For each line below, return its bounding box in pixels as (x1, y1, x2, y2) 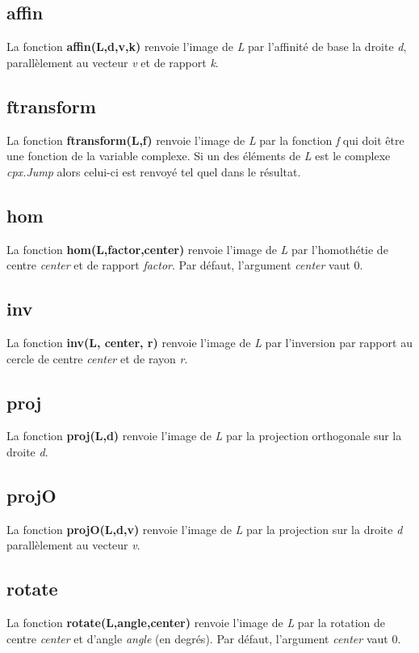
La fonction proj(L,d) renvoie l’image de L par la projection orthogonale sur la (6, 427, 402, 444)
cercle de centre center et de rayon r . (6, 350, 188, 367)
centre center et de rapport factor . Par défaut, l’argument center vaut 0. (6, 257, 363, 273)
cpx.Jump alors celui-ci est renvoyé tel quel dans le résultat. (6, 163, 301, 180)
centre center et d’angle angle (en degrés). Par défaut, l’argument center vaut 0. (6, 630, 401, 647)
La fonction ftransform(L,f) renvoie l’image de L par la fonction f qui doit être (6, 131, 404, 148)
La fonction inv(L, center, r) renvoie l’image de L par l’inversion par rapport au (6, 333, 413, 350)
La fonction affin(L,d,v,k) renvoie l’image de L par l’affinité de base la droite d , (6, 38, 407, 55)
